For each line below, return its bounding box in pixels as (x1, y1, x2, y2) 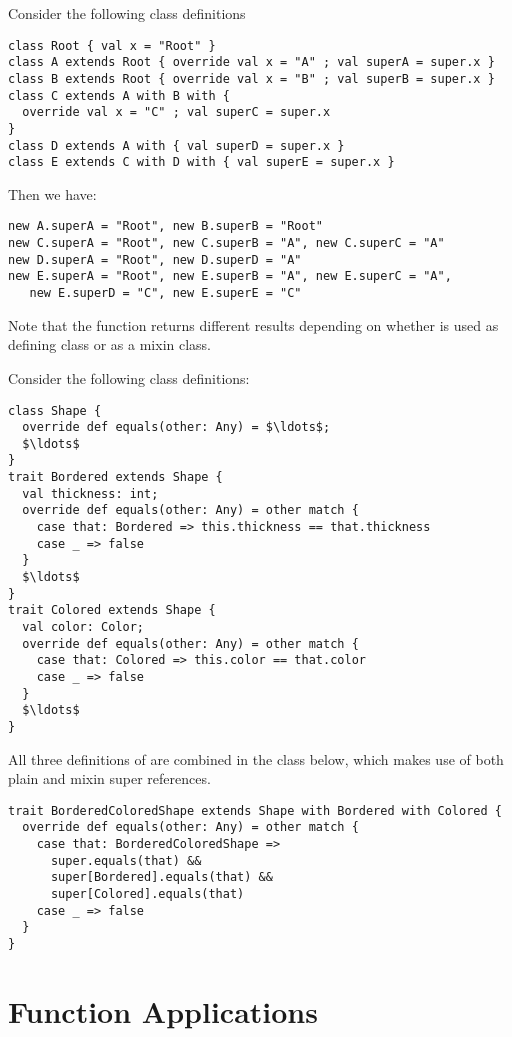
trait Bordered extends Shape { (8, 470, 223, 485)
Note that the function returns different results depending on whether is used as (8, 314, 499, 335)
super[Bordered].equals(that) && (50, 870, 273, 885)
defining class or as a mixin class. (8, 334, 212, 355)
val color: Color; (22, 620, 145, 635)
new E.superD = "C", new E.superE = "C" (29, 286, 302, 301)
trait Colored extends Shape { (8, 603, 216, 618)
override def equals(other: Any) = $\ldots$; (22, 420, 331, 435)
